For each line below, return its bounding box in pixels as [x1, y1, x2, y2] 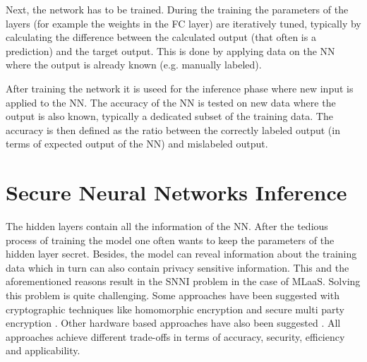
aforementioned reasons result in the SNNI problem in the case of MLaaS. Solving [6, 274, 361, 289]
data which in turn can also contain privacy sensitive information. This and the [6, 260, 349, 274]
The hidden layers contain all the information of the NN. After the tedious [6, 219, 328, 234]
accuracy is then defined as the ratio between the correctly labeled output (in [6, 122, 340, 137]
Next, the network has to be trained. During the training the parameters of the [6, 2, 349, 16]
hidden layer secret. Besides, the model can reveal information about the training [6, 246, 357, 261]
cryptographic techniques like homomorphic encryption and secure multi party [6, 301, 344, 316]
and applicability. [6, 343, 80, 358]
